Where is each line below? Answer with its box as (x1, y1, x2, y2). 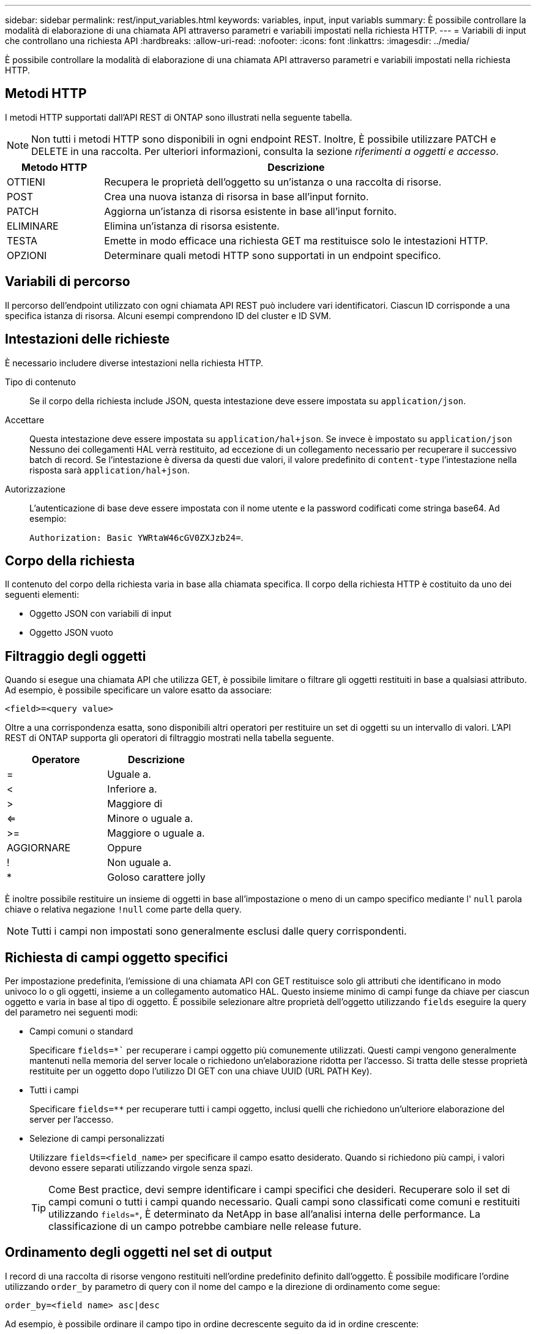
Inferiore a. (107, 783, 157, 796)
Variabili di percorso (5, 274, 130, 290)
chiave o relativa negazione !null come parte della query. (5, 904, 242, 915)
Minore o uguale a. (107, 812, 193, 825)
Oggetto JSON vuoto (29, 627, 113, 638)
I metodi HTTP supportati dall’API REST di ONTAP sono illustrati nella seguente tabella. (5, 111, 352, 122)
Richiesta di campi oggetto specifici (5, 949, 228, 965)
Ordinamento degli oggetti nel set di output (5, 1245, 272, 1261)
